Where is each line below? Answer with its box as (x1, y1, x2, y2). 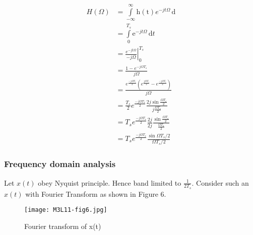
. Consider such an (192, 177, 249, 188)
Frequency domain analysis (4, 158, 116, 170)
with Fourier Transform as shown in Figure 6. (25, 188, 166, 199)
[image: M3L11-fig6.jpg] (24, 206, 107, 214)
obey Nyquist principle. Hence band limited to (38, 177, 181, 188)
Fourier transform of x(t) (24, 221, 101, 231)
